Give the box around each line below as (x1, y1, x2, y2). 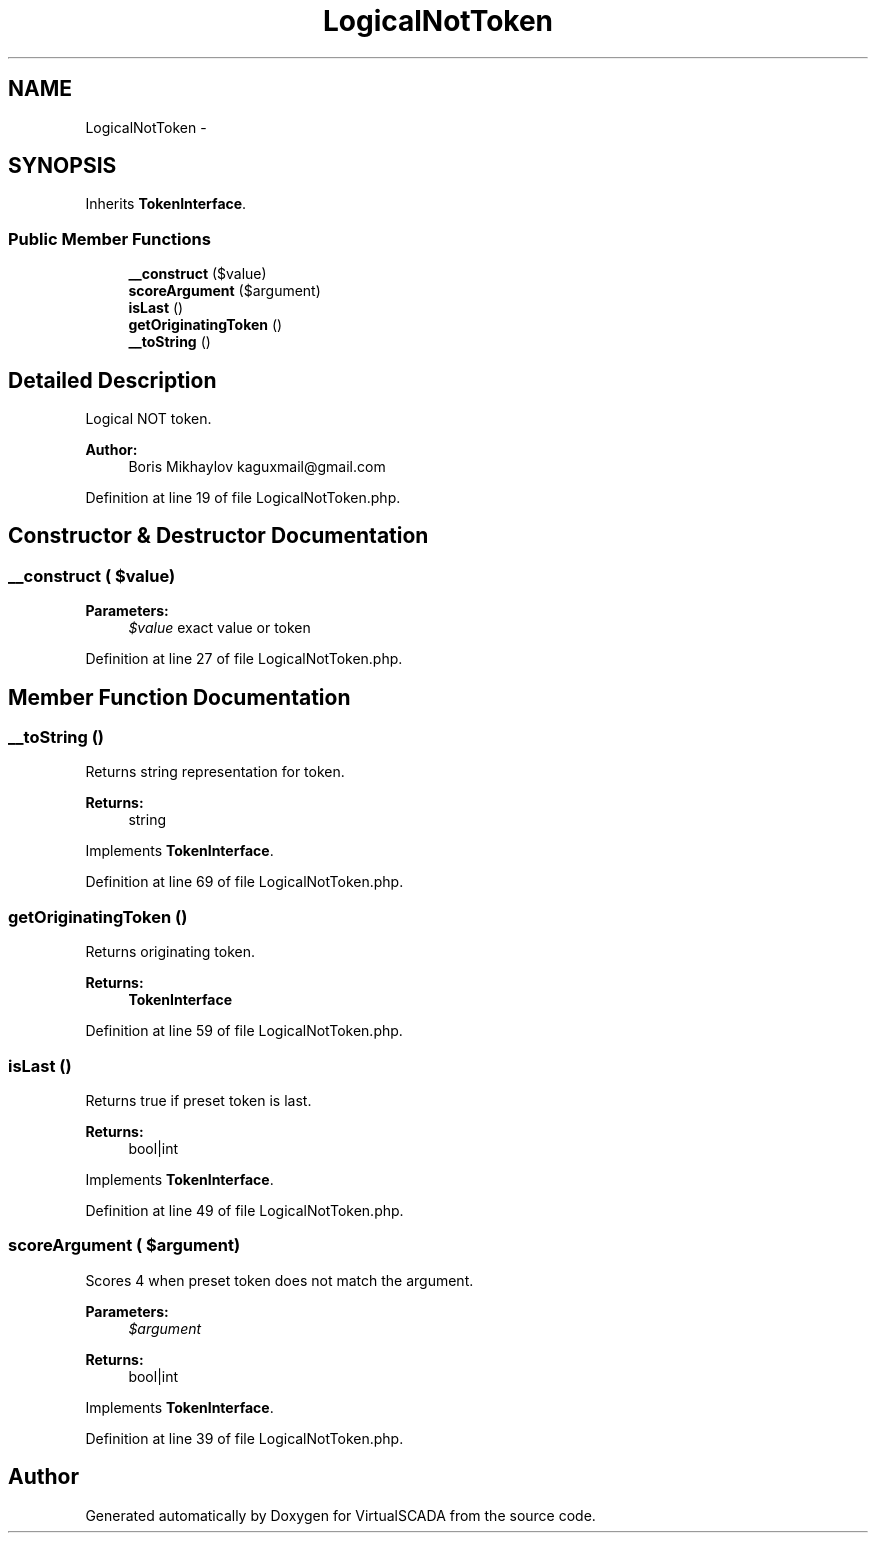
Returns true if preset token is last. (85, 1091, 312, 1109)
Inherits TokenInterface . (85, 195, 247, 213)
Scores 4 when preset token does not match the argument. (85, 1271, 474, 1289)
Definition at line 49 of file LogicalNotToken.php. (85, 1201, 404, 1219)
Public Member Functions (8, 228, 211, 249)
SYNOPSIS (8, 153, 117, 179)
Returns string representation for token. (85, 763, 345, 781)
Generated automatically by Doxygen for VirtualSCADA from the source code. (85, 1506, 596, 1524)
